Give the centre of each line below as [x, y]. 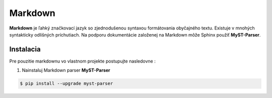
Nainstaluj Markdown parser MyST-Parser [66, 70]
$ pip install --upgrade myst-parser [66, 83]
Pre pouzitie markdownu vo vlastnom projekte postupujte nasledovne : [82, 61]
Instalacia [25, 49]
